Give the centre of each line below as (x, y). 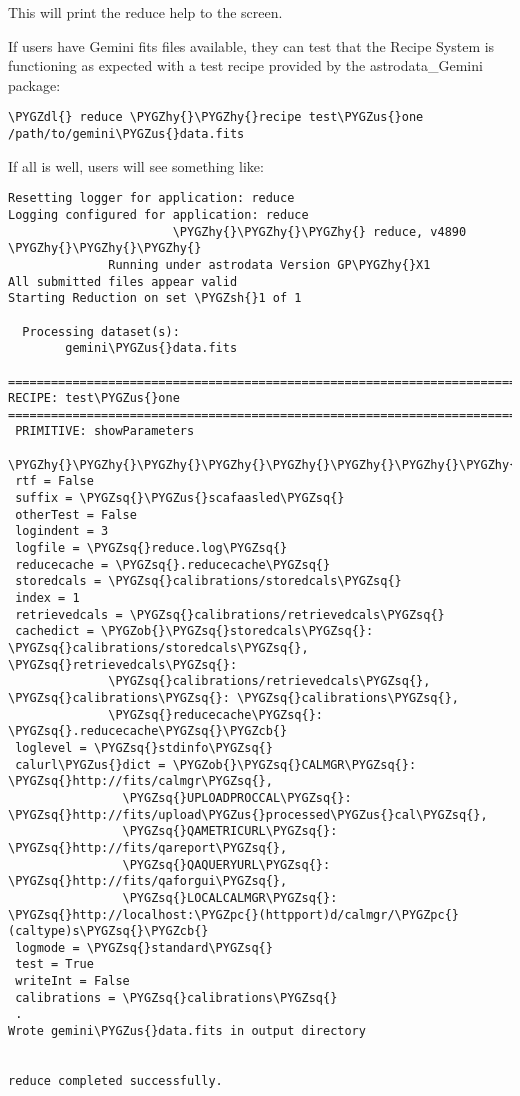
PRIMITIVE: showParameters (105, 431)
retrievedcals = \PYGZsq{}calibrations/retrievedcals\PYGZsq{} (230, 614)
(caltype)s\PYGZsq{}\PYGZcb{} (108, 931)
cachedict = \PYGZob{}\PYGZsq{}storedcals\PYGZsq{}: (194, 631)
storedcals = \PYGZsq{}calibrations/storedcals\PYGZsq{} (208, 581)
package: (34, 84)
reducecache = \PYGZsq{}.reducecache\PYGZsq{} (173, 564)
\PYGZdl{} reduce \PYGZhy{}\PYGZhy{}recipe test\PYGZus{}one (216, 117)
